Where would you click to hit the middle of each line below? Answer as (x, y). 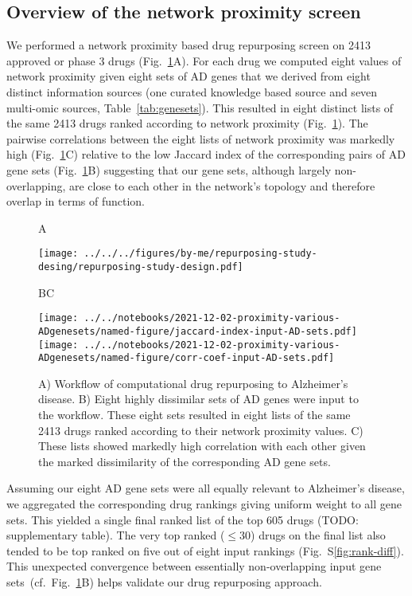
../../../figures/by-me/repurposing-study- (200, 254)
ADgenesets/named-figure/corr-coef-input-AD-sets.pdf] (187, 358)
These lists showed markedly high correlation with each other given (202, 446)
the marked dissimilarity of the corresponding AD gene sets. (185, 461)
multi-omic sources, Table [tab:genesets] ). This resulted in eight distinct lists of (200, 107)
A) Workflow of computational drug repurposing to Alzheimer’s (193, 383)
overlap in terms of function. (76, 201)
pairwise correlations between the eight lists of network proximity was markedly (201, 138)
